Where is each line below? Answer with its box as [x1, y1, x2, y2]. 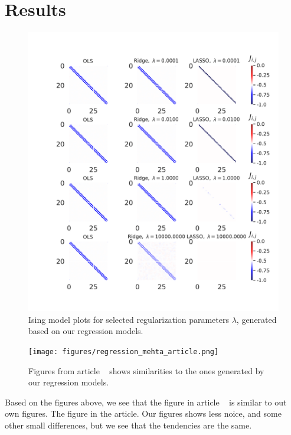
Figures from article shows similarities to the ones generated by [28, 364, 264, 377]
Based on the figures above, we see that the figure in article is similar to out [5, 395, 287, 408]
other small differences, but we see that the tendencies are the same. [5, 418, 252, 431]
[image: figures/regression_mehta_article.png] [28, 347, 219, 356]
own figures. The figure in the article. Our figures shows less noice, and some [5, 407, 282, 420]
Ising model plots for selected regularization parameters [28, 313, 229, 325]
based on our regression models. [28, 325, 143, 337]
